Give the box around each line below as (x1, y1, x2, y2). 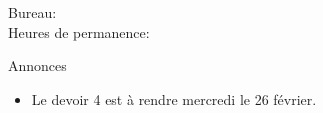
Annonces (8, 55, 67, 76)
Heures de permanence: (8, 21, 150, 42)
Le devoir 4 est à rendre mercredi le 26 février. (31, 88, 317, 109)
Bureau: (8, 2, 57, 22)
